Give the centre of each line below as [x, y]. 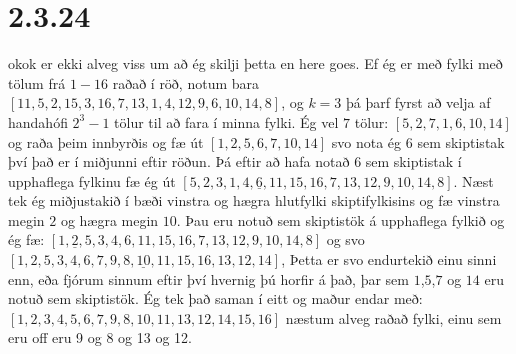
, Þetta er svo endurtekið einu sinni [389, 259]
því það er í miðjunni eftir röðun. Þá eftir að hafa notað [179, 161]
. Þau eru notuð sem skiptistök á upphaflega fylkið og [340, 219]
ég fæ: [26, 239]
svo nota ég [366, 141]
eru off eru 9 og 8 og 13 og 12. [100, 337]
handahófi [38, 121]
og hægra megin [109, 219]
